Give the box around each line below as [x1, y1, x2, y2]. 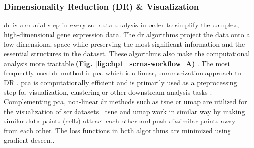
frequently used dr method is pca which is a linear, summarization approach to [4, 68, 241, 78]
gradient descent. [4, 135, 55, 145]
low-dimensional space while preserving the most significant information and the [4, 39, 245, 49]
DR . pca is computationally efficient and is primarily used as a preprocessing [4, 77, 237, 87]
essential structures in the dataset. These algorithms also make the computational [4, 49, 250, 58]
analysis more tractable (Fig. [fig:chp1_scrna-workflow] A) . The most [4, 58, 230, 68]
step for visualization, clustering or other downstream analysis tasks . [4, 87, 212, 97]
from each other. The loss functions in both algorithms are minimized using [4, 125, 231, 135]
